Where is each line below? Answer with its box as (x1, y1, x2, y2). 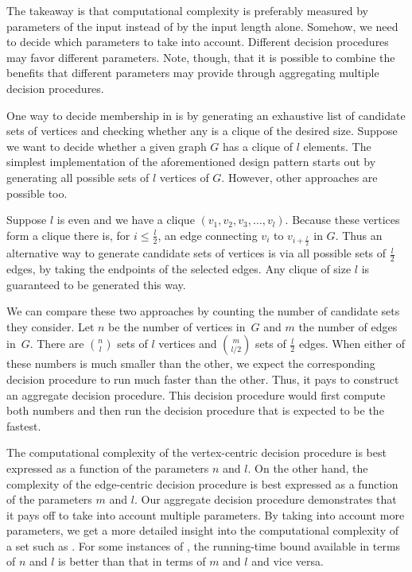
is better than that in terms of (58, 553, 206, 570)
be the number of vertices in (108, 318, 246, 334)
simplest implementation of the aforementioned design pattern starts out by (6, 153, 376, 170)
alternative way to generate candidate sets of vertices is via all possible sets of (6, 245, 387, 261)
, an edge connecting (157, 226, 258, 243)
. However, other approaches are (221, 168, 378, 185)
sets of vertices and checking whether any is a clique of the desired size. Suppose (6, 122, 398, 139)
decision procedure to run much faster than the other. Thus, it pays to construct (6, 370, 399, 387)
